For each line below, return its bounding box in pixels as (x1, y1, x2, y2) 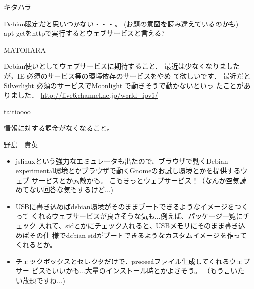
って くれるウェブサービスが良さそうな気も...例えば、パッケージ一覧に (15, 210, 243, 221)
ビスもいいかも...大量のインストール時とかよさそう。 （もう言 (31, 265, 231, 276)
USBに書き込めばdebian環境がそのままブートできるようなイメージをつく (15, 201, 248, 211)
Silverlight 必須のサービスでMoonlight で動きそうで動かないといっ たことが (4, 80, 244, 90)
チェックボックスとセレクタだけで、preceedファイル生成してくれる (15, 256, 229, 266)
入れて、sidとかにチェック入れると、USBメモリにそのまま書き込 (38, 220, 245, 231)
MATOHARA (4, 44, 46, 54)
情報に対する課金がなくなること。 (4, 123, 114, 133)
